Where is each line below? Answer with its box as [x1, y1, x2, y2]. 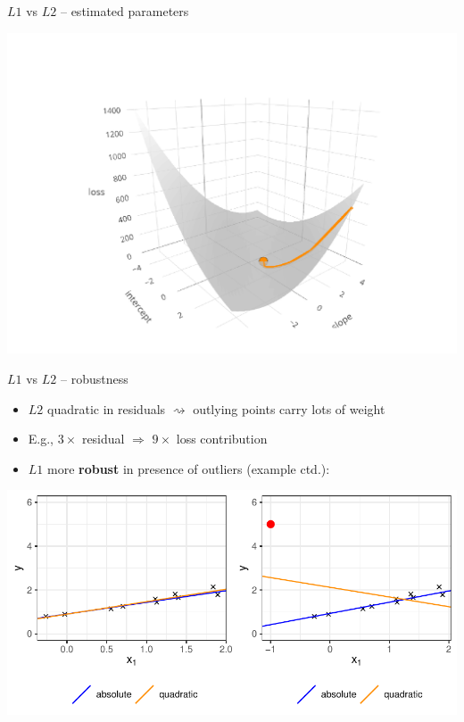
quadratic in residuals [47, 399, 166, 418]
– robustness [60, 369, 128, 387]
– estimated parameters [60, 2, 189, 20]
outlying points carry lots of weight [193, 399, 385, 418]
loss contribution [176, 429, 268, 448]
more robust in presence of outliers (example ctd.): [47, 459, 330, 477]
